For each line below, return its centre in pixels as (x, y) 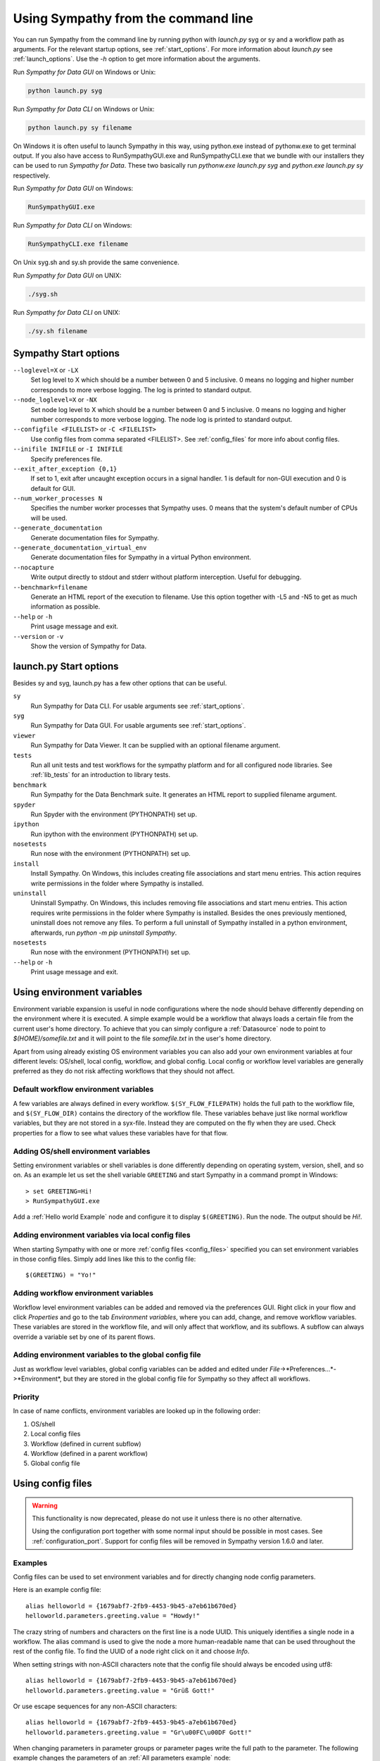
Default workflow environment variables (83, 1090)
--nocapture (33, 567)
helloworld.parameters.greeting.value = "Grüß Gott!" (120, 1690)
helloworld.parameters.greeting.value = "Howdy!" (113, 1616)
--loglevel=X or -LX (46, 370)
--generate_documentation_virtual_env (80, 548)
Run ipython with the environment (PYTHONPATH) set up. (114, 834)
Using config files (53, 1484)
